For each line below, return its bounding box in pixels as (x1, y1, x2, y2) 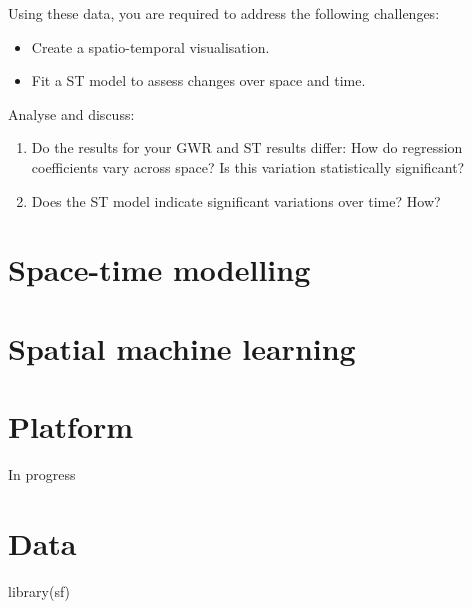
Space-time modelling (8, 249, 311, 290)
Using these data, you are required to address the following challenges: (8, 3, 440, 23)
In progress (8, 464, 76, 485)
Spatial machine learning (8, 327, 356, 368)
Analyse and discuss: (8, 103, 135, 124)
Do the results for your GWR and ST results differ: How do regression (31, 137, 463, 158)
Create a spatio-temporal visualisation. (31, 36, 270, 57)
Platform (8, 406, 134, 447)
